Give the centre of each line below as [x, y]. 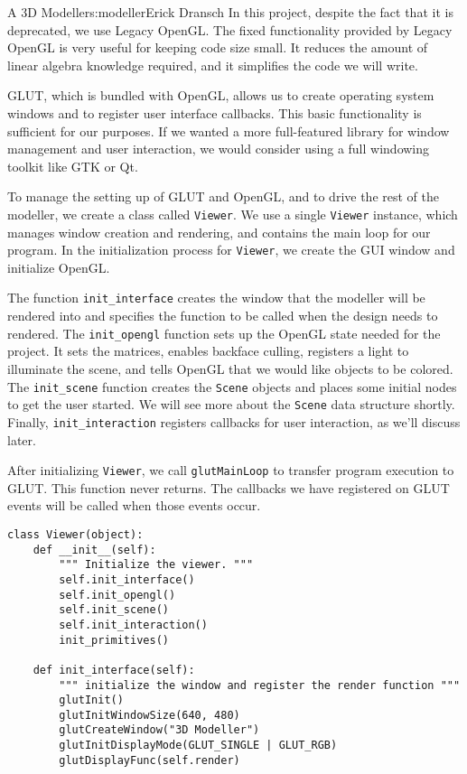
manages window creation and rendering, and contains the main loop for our [219, 232]
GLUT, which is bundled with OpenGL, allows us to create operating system [221, 95]
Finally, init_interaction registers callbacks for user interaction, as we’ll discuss [234, 421]
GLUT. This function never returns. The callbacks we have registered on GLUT [229, 487]
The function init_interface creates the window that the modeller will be [216, 298]
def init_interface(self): [114, 670]
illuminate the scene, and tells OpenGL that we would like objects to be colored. [230, 368]
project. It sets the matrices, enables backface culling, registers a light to [208, 351]
